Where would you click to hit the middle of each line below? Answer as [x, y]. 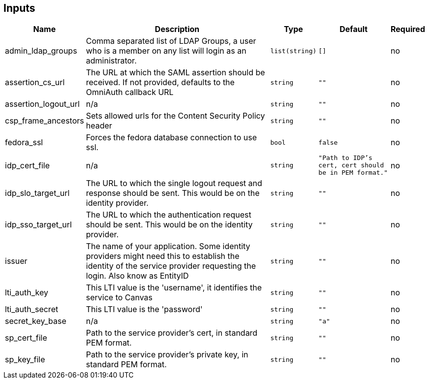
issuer [16, 261]
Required [408, 29]
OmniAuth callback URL [130, 92]
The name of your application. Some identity [168, 246]
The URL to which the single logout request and [174, 183]
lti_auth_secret [32, 309]
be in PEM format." [353, 173]
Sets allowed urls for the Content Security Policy [175, 116]
